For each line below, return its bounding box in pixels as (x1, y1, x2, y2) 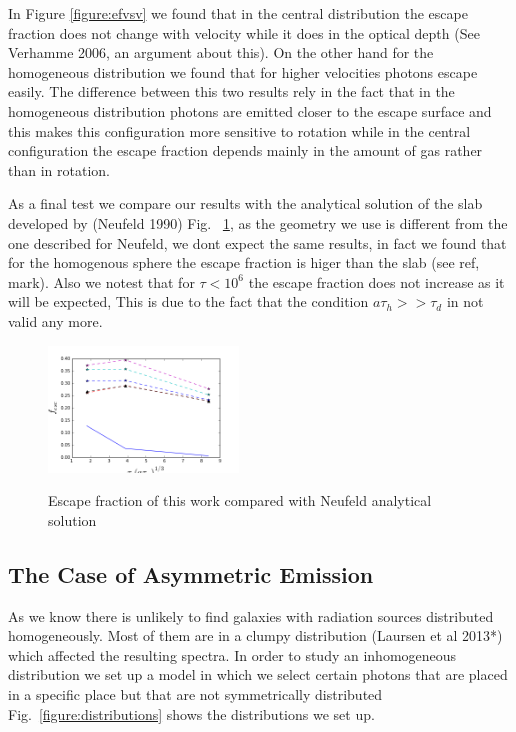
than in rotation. (8, 159, 110, 180)
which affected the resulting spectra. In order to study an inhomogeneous (8, 644, 457, 665)
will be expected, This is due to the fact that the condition (8, 291, 369, 312)
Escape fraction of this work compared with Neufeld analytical (48, 490, 432, 511)
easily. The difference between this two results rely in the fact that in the (8, 81, 455, 102)
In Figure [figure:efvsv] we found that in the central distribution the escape (8, 3, 468, 23)
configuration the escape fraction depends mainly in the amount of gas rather (8, 140, 483, 161)
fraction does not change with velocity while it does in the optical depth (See (8, 22, 480, 43)
